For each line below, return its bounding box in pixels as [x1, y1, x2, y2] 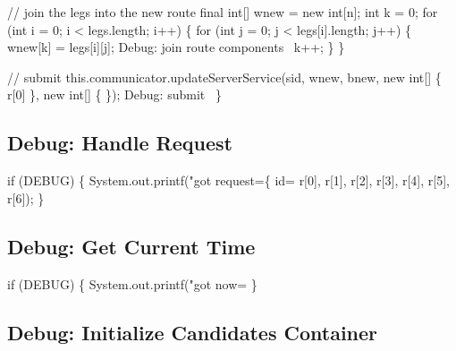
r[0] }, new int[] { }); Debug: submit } [7, 85, 222, 104]
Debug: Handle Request [7, 129, 232, 157]
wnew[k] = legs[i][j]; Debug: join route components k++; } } [7, 38, 345, 56]
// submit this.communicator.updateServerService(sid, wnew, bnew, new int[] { [7, 67, 442, 86]
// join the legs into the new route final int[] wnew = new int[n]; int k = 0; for [7, 3, 438, 21]
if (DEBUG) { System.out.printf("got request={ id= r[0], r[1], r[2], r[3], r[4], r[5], [7, 171, 450, 190]
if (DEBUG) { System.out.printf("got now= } [7, 274, 258, 293]
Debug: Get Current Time [7, 232, 256, 260]
